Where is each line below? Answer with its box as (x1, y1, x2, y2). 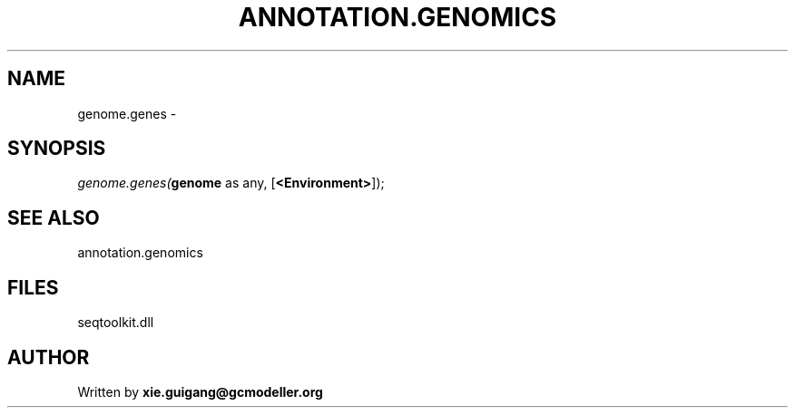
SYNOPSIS (7, 137, 106, 160)
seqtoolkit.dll (77, 314, 154, 331)
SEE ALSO (7, 206, 100, 229)
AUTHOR (7, 345, 90, 369)
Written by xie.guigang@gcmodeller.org (77, 383, 323, 400)
